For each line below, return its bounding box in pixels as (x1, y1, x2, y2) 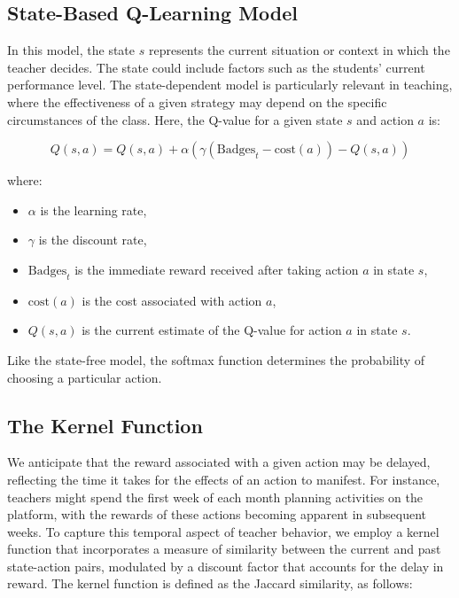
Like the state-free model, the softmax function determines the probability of (7, 350, 425, 369)
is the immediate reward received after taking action (74, 260, 359, 278)
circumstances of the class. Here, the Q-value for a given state (7, 110, 343, 128)
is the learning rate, (40, 200, 147, 219)
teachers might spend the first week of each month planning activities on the (7, 487, 423, 506)
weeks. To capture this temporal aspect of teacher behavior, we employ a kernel (7, 522, 440, 540)
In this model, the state (7, 41, 136, 59)
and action (356, 110, 414, 128)
